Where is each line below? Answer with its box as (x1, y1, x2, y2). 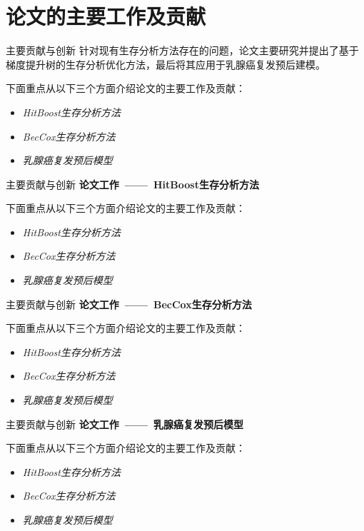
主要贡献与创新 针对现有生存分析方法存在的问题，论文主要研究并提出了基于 (6, 43, 359, 58)
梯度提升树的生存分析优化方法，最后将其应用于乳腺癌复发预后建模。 (6, 56, 325, 71)
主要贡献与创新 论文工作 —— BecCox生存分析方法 (6, 296, 252, 311)
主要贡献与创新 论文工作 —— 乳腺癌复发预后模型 (6, 416, 243, 431)
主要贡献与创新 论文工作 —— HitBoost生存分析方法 (6, 176, 259, 191)
